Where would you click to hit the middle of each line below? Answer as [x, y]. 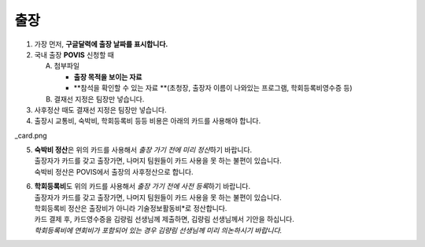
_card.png [31, 135]
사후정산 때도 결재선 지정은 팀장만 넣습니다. [100, 109]
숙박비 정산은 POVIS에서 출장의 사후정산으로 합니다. [114, 171]
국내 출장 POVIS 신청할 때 [74, 54]
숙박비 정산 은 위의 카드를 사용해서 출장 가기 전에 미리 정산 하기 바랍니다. [143, 150]
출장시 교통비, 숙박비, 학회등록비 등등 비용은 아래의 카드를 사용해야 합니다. [148, 121]
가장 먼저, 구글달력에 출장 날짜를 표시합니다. [101, 44]
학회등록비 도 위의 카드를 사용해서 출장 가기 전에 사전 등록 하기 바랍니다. [142, 186]
